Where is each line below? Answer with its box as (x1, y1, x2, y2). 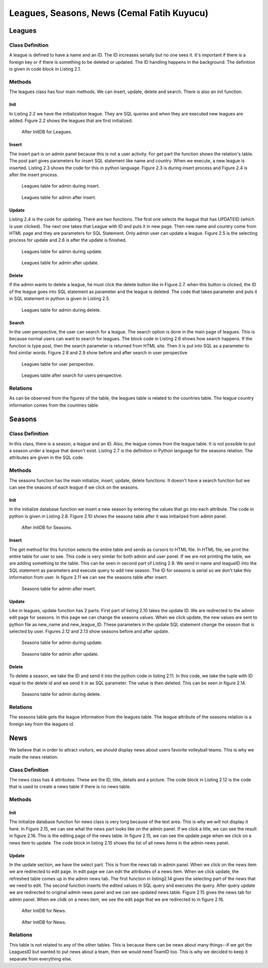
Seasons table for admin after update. (21, 651, 99, 657)
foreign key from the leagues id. (9, 721, 74, 727)
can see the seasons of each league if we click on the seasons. (9, 484, 139, 490)
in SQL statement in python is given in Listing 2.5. (9, 296, 110, 302)
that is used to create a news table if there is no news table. (9, 784, 131, 790)
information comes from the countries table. (9, 402, 99, 408)
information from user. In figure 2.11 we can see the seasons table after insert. (9, 574, 168, 580)
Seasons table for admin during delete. (21, 691, 101, 697)
